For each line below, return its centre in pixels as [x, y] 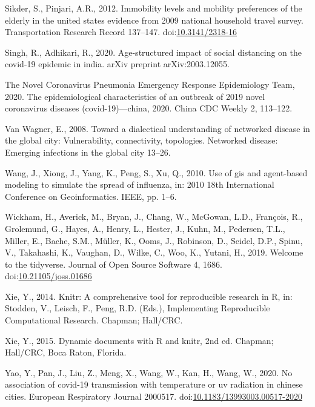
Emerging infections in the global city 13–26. [88, 152]
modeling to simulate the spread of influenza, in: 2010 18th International [140, 184]
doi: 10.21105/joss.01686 [48, 276]
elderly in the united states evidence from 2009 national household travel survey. [154, 20]
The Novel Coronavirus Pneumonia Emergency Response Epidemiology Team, [150, 84]
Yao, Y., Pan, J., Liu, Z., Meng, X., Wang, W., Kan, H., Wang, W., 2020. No [149, 372]
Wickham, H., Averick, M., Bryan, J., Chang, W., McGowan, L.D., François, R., [154, 217]
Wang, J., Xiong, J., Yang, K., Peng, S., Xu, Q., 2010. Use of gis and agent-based [156, 172]
